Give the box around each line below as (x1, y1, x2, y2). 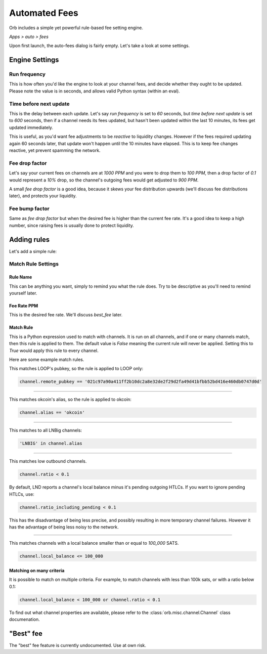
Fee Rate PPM (9, 303, 38, 309)
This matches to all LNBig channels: (9, 428, 82, 434)
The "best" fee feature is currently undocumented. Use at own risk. (9, 643, 146, 649)
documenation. (9, 616, 40, 622)
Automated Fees (9, 7, 79, 18)
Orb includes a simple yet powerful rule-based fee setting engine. (9, 25, 143, 31)
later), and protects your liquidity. (9, 193, 77, 199)
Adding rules (9, 235, 50, 244)
